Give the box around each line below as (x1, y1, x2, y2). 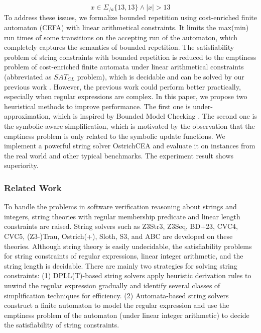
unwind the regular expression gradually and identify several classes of (4, 280, 220, 290)
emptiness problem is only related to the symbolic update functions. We (4, 130, 225, 141)
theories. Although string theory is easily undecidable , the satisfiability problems (4, 240, 252, 251)
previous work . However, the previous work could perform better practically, (4, 81, 241, 92)
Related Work (4, 181, 62, 194)
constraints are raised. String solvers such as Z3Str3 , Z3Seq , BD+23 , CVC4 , (4, 221, 238, 231)
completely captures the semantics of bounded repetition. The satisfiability (4, 42, 234, 52)
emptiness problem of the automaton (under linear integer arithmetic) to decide (4, 309, 249, 320)
